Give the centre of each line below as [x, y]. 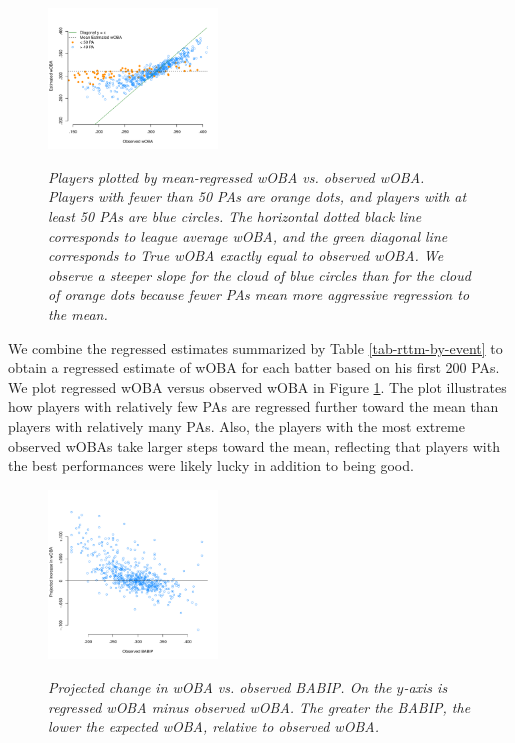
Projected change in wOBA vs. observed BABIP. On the [220, 686]
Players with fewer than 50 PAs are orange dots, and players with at [257, 196]
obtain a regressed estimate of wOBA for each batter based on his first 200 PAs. [254, 367]
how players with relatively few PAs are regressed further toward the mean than [253, 406]
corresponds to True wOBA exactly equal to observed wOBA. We [246, 255]
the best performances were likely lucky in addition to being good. [211, 465]
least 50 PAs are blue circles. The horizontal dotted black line [235, 216]
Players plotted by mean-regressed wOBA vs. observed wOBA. [236, 176]
